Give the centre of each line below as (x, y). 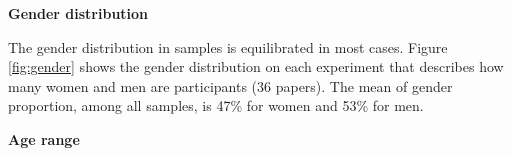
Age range (44, 138)
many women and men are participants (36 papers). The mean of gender (230, 85)
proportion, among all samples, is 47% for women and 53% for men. (216, 105)
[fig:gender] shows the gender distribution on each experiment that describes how (256, 66)
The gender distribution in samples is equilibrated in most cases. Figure (228, 46)
